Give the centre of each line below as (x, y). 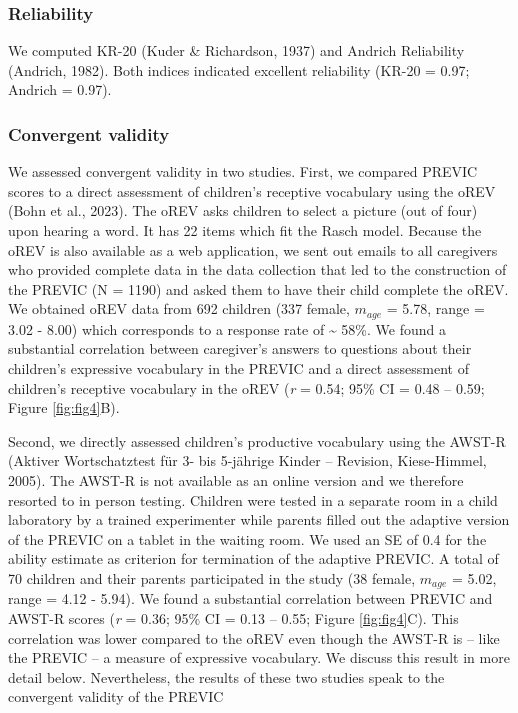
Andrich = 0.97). (60, 89)
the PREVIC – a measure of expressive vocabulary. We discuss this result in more (259, 657)
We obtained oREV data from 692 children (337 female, (179, 308)
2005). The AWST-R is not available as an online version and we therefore (236, 479)
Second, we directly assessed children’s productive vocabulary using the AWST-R (257, 440)
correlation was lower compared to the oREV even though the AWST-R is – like (254, 637)
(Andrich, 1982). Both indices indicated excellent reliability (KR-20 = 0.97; (239, 69)
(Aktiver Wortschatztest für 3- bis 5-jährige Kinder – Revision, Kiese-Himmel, (247, 460)
